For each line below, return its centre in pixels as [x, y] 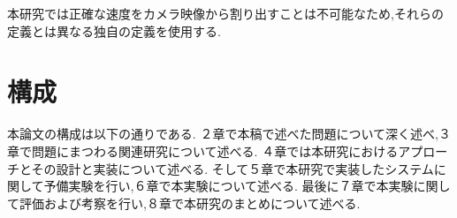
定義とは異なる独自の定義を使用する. [114, 30]
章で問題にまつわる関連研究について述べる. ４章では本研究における [203, 150]
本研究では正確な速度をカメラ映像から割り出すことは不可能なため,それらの [225, 13]
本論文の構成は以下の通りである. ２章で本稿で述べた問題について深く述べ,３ [229, 134]
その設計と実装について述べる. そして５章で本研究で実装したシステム [232, 168]
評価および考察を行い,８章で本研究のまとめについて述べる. [190, 203]
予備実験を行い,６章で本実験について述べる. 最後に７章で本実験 [228, 186]
